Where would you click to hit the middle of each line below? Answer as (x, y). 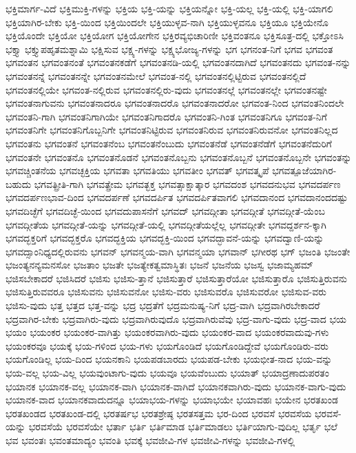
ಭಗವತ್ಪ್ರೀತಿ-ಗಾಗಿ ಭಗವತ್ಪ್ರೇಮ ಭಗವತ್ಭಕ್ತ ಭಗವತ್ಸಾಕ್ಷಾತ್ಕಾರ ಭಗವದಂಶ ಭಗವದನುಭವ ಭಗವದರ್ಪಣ (187, 183)
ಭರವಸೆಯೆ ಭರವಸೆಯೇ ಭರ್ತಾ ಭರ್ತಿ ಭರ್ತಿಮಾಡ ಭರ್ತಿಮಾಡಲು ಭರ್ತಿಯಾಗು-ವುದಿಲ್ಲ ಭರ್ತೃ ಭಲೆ (183, 426)
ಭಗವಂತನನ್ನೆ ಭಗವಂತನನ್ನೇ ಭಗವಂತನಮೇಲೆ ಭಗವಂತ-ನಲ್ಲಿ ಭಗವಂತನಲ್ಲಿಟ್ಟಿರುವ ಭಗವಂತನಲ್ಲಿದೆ (156, 75)
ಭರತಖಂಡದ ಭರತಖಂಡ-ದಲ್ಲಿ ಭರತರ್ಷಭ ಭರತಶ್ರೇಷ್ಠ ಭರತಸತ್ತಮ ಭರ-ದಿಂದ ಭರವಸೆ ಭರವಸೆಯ (159, 413)
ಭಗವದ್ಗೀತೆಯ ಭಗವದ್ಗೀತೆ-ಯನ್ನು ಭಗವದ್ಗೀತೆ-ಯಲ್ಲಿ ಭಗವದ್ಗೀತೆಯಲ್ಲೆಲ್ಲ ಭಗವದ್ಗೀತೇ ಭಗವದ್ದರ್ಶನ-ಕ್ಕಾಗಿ (166, 224)
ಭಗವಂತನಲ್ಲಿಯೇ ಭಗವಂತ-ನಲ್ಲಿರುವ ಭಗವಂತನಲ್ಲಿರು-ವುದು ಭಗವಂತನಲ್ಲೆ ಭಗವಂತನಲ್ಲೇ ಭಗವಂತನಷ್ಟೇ (166, 89)
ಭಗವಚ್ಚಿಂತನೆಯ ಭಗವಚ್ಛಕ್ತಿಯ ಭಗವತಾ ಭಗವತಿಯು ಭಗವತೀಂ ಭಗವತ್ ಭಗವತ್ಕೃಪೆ (137, 170)
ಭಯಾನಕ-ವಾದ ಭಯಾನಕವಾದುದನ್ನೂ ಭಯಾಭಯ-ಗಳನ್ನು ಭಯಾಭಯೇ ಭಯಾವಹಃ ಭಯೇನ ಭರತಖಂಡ (172, 400)
